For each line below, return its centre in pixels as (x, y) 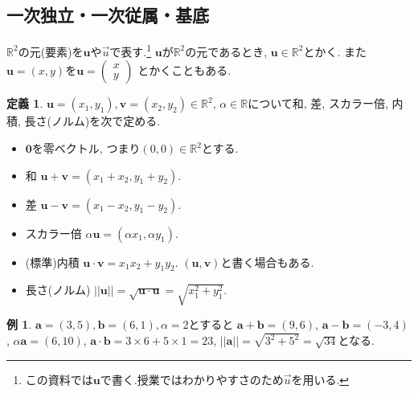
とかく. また (335, 51)
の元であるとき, (226, 51)
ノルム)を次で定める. (106, 121)
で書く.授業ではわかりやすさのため (192, 379)
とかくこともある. (184, 70)
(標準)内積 (52, 262)
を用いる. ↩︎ (320, 379)
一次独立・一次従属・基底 (108, 15)
